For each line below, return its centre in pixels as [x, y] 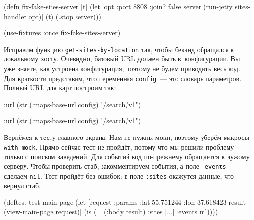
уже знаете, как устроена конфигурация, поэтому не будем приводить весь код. [122, 69]
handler [15, 16]
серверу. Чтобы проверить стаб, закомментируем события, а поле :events [115, 166]
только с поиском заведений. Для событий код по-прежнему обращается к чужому [127, 156]
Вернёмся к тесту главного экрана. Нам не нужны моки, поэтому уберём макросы [127, 137]
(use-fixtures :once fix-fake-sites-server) [62, 33]
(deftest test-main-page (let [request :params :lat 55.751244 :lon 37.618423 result [125, 202]
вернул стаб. [22, 185]
